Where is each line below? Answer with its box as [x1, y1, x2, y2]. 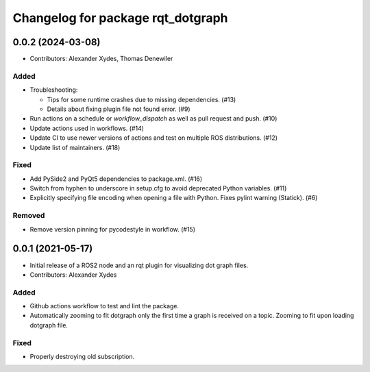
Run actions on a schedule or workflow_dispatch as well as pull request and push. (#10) [29, 114, 277, 123]
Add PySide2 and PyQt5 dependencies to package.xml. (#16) [29, 175, 203, 183]
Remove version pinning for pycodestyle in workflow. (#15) [29, 225, 195, 233]
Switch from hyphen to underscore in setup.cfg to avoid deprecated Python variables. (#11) [29, 184, 287, 193]
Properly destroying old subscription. [29, 352, 135, 360]
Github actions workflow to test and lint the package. [29, 302, 180, 310]
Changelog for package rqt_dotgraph [12, 10, 228, 25]
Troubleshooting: [29, 86, 78, 94]
